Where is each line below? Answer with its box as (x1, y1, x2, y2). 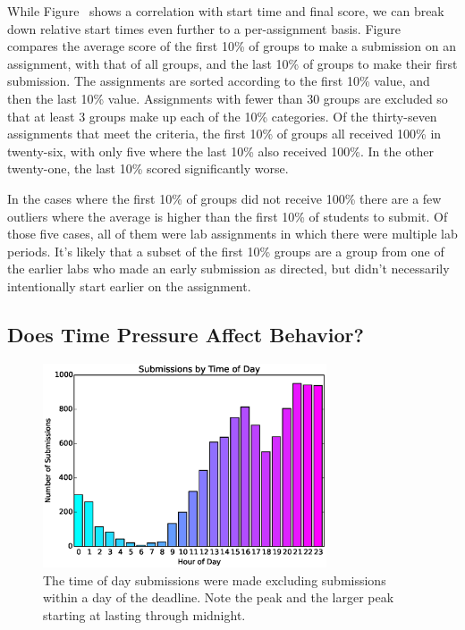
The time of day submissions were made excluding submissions (43, 570, 386, 589)
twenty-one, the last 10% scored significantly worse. (7, 159, 289, 178)
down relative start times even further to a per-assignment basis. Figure (7, 19, 401, 38)
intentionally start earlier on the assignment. (7, 276, 251, 295)
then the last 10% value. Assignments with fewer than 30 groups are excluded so (7, 88, 448, 107)
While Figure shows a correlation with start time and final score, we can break (7, 2, 444, 20)
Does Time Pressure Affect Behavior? (7, 320, 364, 348)
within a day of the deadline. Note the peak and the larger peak (43, 588, 394, 607)
